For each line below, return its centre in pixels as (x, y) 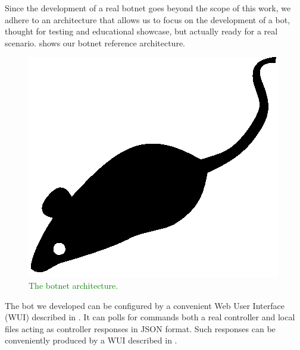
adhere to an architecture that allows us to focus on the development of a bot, (148, 19)
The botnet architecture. (74, 285)
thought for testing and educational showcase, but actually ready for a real (141, 31)
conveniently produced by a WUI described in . (91, 340)
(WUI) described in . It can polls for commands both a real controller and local (150, 317)
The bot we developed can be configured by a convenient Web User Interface (145, 305)
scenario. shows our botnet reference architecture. (95, 42)
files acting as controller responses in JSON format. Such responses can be (140, 328)
